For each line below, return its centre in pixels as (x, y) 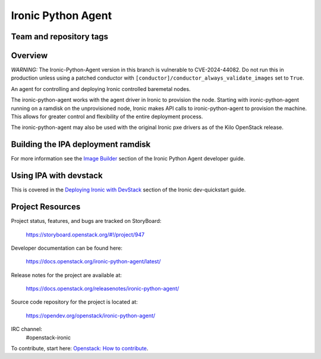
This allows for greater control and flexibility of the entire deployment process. (107, 116)
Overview (29, 56)
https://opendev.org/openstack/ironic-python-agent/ (91, 316)
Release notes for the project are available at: (66, 275)
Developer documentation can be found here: (67, 248)
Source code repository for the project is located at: (74, 302)
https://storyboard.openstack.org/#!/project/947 (85, 234)
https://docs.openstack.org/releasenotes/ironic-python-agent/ (103, 289)
